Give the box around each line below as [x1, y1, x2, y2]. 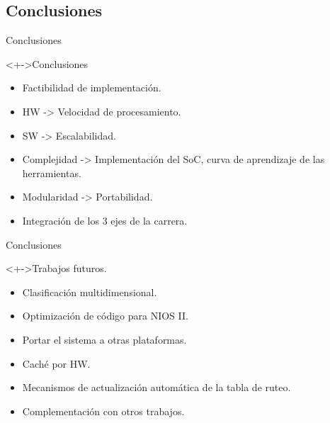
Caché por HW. [22, 356, 91, 371]
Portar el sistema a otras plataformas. [22, 332, 187, 346]
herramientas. [22, 165, 81, 180]
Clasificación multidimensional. [22, 284, 157, 299]
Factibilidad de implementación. [22, 80, 161, 95]
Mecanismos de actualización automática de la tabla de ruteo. [22, 380, 291, 395]
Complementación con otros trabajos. [22, 403, 185, 418]
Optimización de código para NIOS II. [22, 308, 188, 323]
